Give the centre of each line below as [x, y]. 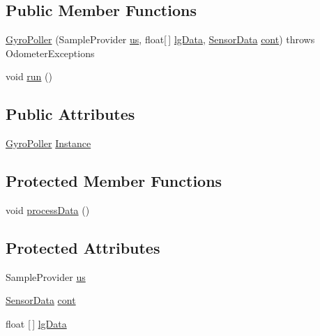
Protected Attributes [83, 247]
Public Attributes [70, 114]
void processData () [48, 209]
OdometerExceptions [50, 53]
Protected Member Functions [114, 181]
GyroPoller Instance [48, 143]
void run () [29, 76]
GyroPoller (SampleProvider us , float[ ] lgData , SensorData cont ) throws [160, 39]
